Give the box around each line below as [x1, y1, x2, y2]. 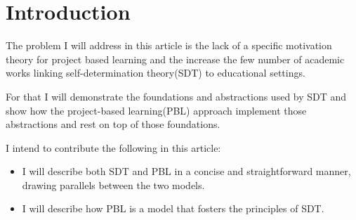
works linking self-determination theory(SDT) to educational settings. [6, 65, 305, 80]
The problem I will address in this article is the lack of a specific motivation [6, 38, 332, 53]
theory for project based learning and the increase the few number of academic [6, 51, 345, 66]
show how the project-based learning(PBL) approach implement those [6, 103, 307, 117]
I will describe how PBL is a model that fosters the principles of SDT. [22, 201, 324, 216]
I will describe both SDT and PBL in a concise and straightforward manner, [22, 164, 351, 179]
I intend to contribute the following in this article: [6, 140, 221, 155]
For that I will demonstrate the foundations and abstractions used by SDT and [6, 89, 347, 103]
